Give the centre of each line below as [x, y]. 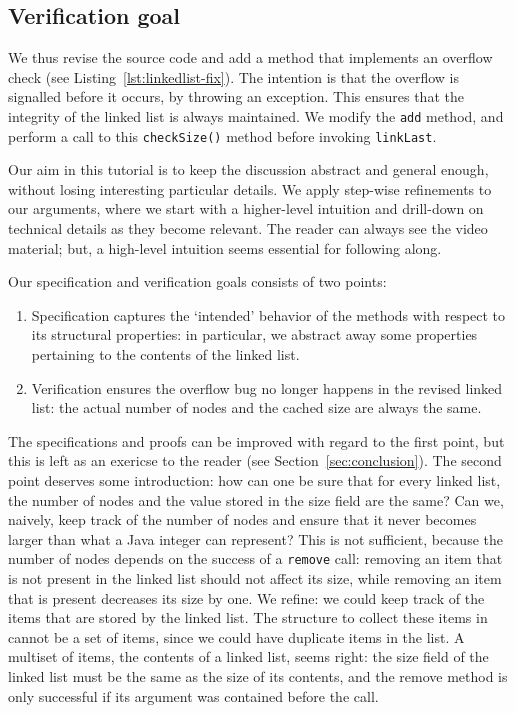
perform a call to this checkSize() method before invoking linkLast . [222, 135]
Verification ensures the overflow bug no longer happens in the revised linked [267, 387]
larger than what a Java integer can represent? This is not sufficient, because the [255, 538]
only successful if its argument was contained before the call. [193, 695]
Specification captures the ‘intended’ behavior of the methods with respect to [268, 314]
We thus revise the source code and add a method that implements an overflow [250, 57]
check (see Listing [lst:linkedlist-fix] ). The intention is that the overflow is [234, 76]
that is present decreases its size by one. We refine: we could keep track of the [246, 597]
